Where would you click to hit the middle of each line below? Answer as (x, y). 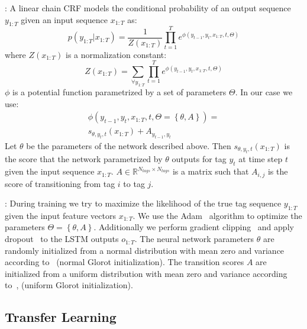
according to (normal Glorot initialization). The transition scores (125, 262)
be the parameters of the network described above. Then (129, 145)
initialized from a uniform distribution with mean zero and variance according (146, 273)
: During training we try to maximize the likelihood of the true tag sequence (143, 203)
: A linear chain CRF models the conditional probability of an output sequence (148, 8)
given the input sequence (50, 171)
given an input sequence (64, 19)
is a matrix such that (211, 171)
